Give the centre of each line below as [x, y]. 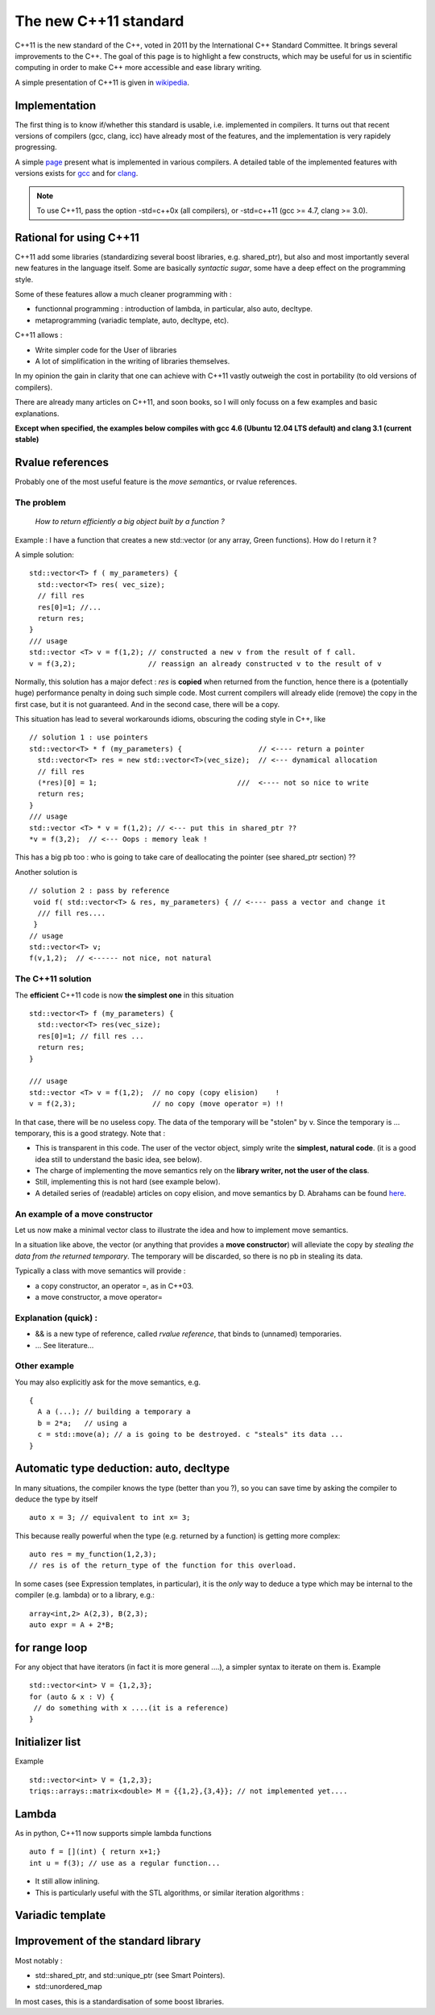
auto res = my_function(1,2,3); [93, 1555]
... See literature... [64, 1345]
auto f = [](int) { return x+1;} [95, 1852]
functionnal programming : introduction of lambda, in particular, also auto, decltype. [174, 309]
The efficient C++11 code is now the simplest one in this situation [124, 995]
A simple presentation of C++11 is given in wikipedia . [102, 82]
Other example [44, 1366]
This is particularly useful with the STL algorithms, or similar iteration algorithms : [170, 1892]
